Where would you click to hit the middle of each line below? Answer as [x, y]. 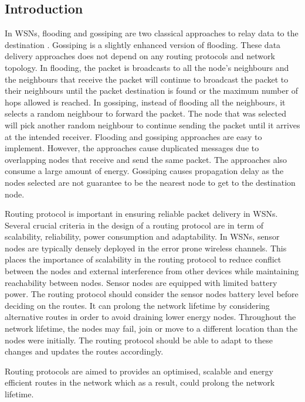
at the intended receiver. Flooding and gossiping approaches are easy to [133, 136]
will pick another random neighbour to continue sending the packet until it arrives [152, 125]
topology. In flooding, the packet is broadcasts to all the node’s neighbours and [147, 67]
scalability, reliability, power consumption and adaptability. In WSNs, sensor [142, 236]
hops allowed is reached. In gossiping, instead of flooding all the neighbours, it [145, 102]
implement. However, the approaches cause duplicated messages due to [132, 148]
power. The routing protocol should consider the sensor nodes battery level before [152, 294]
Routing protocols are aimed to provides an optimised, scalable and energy [139, 371]
